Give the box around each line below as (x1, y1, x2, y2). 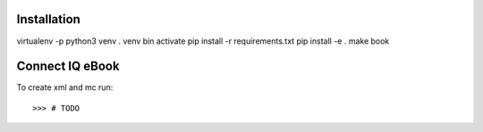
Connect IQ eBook (16, 59, 120, 74)
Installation (16, 12, 80, 27)
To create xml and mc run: (16, 82, 114, 93)
